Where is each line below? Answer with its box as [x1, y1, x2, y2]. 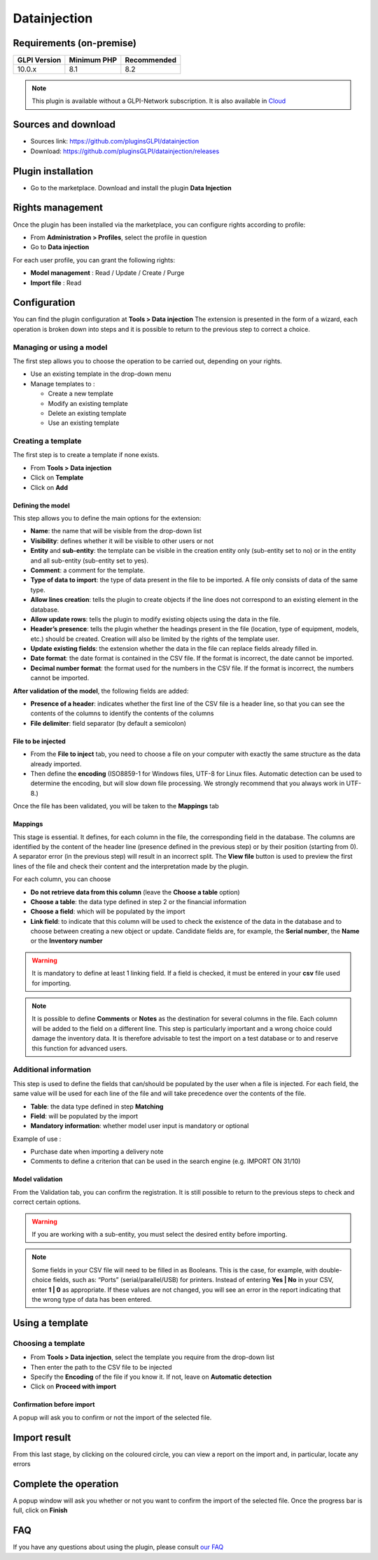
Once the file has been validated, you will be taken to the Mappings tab [13, 802, 220, 810]
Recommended [125, 55, 177, 65]
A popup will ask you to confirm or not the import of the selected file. [13, 1413, 212, 1421]
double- [318, 1265, 342, 1274]
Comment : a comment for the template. [30, 565, 145, 574]
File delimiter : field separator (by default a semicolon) [30, 719, 187, 727]
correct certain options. [13, 1197, 81, 1207]
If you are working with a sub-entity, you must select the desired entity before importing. [31, 1230, 288, 1239]
